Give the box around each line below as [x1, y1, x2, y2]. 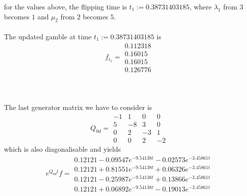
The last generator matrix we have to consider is [4, 102, 152, 112]
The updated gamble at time [4, 31, 92, 41]
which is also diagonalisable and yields [4, 144, 121, 154]
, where [189, 1, 212, 11]
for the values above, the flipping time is [4, 1, 127, 11]
